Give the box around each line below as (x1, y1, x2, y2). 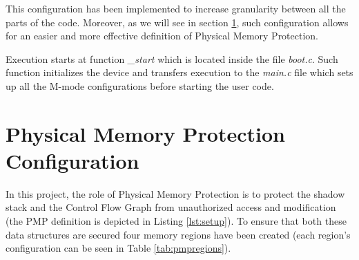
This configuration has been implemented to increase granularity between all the (6, 1, 346, 15)
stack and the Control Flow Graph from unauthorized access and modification (6, 200, 336, 214)
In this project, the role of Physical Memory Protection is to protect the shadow (6, 186, 345, 201)
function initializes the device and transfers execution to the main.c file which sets (6, 65, 353, 80)
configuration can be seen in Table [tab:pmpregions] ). (6, 241, 231, 255)
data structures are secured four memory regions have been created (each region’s (6, 227, 351, 241)
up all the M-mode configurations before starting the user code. (6, 78, 274, 93)
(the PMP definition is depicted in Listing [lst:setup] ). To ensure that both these (6, 214, 347, 228)
